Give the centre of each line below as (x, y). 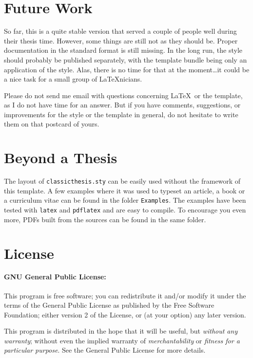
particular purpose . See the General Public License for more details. (105, 350)
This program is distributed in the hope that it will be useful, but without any (121, 331)
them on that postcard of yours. (52, 124)
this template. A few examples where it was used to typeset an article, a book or (125, 190)
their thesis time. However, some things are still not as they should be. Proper (121, 40)
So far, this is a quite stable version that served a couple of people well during (120, 31)
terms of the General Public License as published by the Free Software (109, 305)
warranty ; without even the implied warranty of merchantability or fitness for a (122, 340)
